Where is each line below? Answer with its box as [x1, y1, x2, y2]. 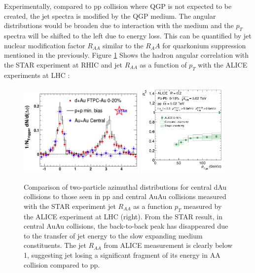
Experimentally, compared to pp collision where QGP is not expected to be [4, 1, 232, 11]
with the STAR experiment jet [24, 201, 116, 211]
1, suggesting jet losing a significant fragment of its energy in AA [24, 250, 220, 260]
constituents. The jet [24, 240, 86, 250]
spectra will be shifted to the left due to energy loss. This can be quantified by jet [4, 30, 252, 40]
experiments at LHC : [4, 69, 70, 80]
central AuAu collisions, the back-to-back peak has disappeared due [24, 221, 228, 231]
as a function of [140, 59, 187, 69]
